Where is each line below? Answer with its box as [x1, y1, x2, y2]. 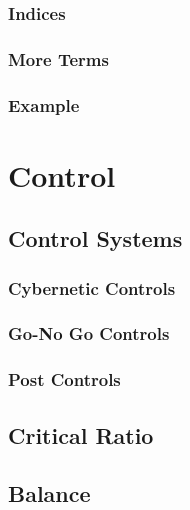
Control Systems [8, 223, 183, 254]
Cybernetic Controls [8, 275, 176, 300]
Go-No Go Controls [8, 321, 170, 346]
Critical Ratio [8, 419, 154, 450]
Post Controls [8, 367, 121, 392]
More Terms [8, 46, 109, 71]
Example [8, 92, 80, 117]
